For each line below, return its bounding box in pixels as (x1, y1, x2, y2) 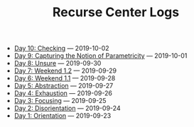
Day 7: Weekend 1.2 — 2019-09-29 (14, 66, 117, 75)
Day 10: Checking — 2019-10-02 (14, 44, 109, 53)
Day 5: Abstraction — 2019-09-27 (14, 82, 114, 90)
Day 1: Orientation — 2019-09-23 (14, 111, 112, 120)
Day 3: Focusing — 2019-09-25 (14, 97, 107, 105)
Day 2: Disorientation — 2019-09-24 (14, 104, 121, 113)
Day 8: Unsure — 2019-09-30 (14, 59, 102, 68)
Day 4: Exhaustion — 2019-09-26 (14, 89, 112, 97)
